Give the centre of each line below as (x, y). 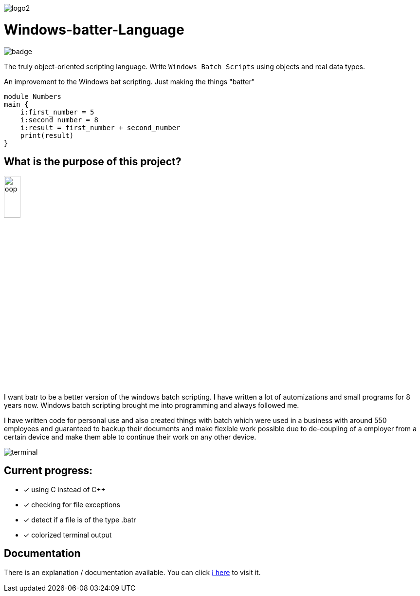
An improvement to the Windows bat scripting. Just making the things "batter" (129, 81)
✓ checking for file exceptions (72, 504)
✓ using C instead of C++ (64, 489)
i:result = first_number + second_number (100, 127)
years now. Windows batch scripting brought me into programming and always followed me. (152, 405)
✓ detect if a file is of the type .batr (80, 519)
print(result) (47, 135)
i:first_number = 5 (57, 112)
